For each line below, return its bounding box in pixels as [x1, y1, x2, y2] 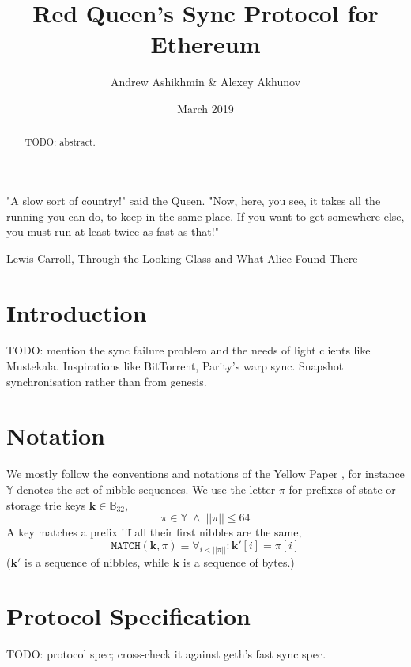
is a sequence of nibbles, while [24, 553, 169, 570]
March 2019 [177, 100, 234, 116]
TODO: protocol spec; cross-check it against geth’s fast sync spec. [6, 646, 326, 662]
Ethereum [150, 28, 261, 60]
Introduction [6, 296, 147, 328]
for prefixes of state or [288, 480, 396, 497]
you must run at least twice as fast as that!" [6, 223, 219, 240]
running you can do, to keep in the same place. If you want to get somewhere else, [6, 207, 405, 224]
